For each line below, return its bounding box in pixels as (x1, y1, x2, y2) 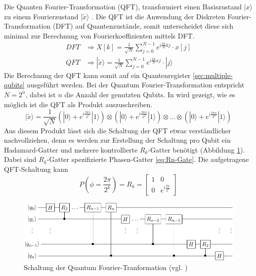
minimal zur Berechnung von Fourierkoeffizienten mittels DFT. (4, 30, 195, 40)
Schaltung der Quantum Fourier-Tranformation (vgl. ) (24, 262, 188, 273)
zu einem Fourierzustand (4, 11, 79, 21)
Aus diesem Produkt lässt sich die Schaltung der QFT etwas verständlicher (4, 125, 231, 135)
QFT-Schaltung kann (4, 163, 68, 174)
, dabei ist (25, 89, 56, 99)
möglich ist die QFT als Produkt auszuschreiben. (4, 99, 153, 109)
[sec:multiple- (193, 70, 233, 80)
